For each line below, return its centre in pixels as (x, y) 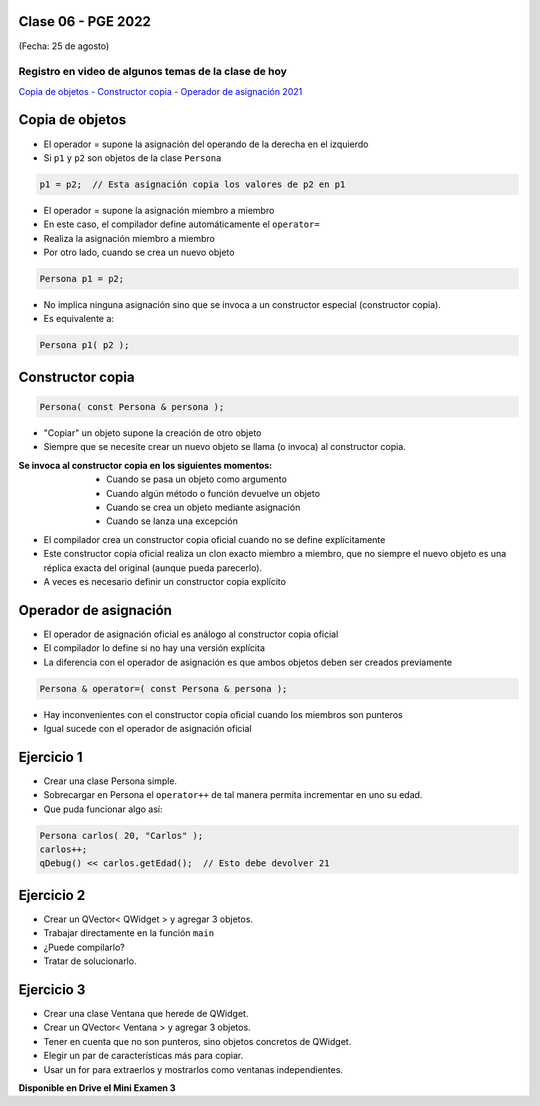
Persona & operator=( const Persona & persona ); (163, 688)
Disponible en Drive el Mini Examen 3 (97, 1087)
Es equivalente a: (79, 319)
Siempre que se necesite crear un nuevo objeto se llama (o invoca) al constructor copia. (225, 447)
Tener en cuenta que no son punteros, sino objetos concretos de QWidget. (197, 1041)
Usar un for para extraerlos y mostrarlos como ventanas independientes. (193, 1069)
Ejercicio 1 (50, 756)
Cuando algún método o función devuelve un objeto (213, 493)
